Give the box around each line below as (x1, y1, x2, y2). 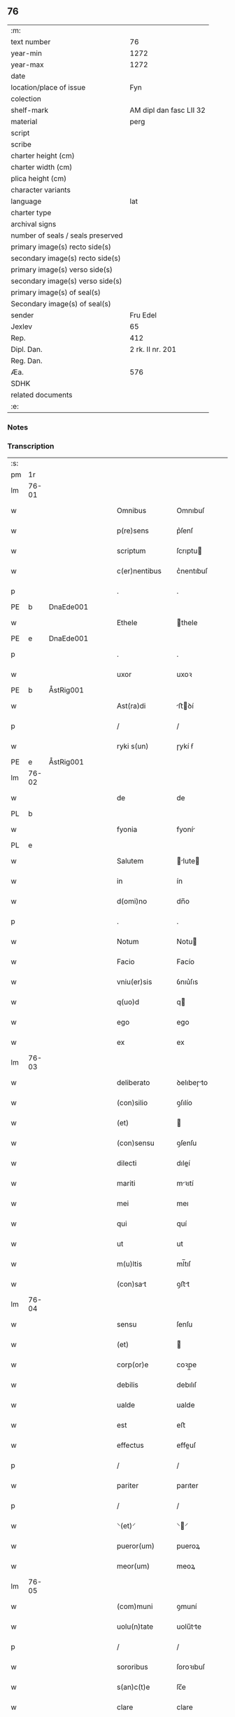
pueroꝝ (176, 1541, 201, 1551)
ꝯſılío (176, 1098, 192, 1108)
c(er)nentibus (116, 566, 162, 576)
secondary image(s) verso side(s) (10, 276, 122, 286)
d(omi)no (116, 896, 148, 906)
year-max (10, 60, 44, 69)
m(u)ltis (116, 1259, 143, 1269)
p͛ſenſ (176, 526, 194, 535)
